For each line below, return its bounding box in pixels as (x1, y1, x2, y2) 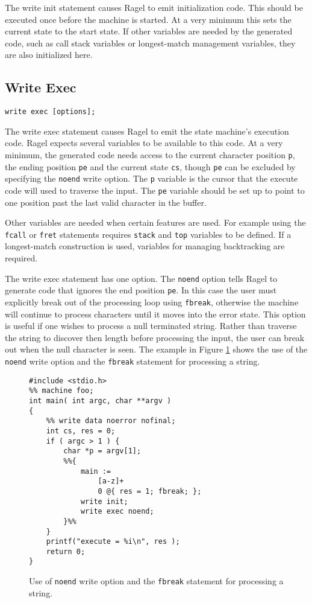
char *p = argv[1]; (63, 447, 142, 456)
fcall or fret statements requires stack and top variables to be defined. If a (5, 228, 292, 240)
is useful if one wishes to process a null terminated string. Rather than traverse (5, 319, 297, 332)
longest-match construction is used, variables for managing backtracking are (5, 240, 285, 252)
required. (5, 252, 38, 264)
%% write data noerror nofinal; (46, 416, 176, 426)
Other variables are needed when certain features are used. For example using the (5, 216, 306, 229)
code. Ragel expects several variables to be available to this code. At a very (5, 136, 283, 149)
